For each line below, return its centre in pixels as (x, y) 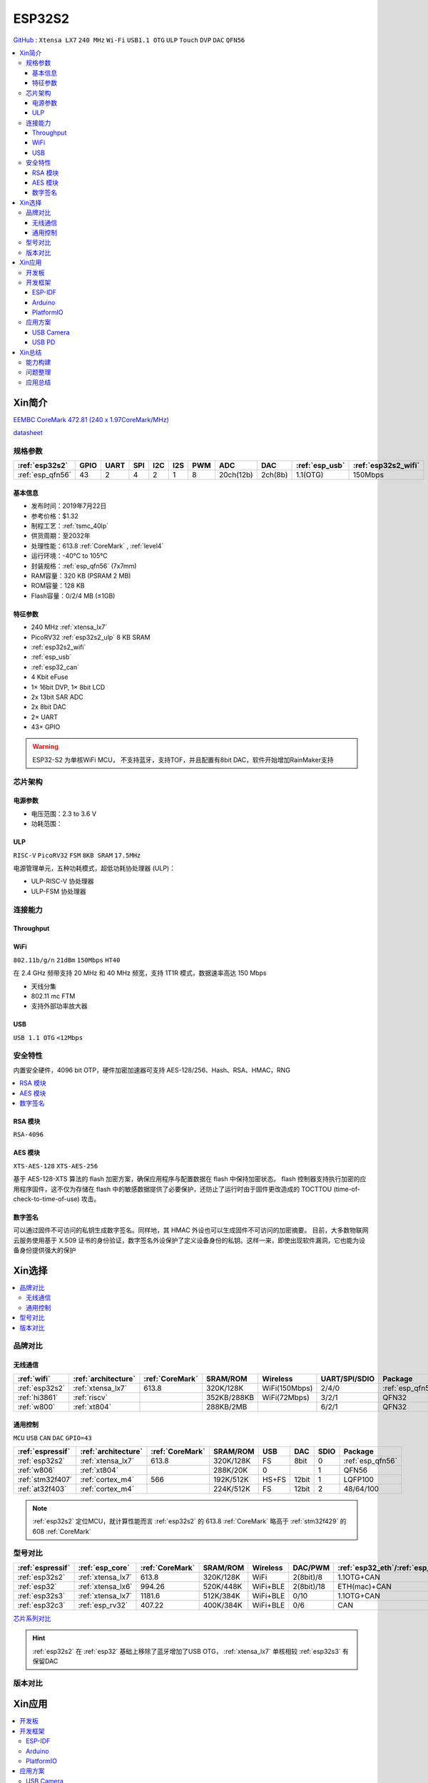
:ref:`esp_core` (104, 1568)
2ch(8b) (274, 475)
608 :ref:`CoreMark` (62, 1531)
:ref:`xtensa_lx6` (105, 1586)
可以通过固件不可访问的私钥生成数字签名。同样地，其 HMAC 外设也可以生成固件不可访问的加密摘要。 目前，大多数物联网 (191, 1230)
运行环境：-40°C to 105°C (69, 556)
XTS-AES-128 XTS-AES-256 (56, 1166)
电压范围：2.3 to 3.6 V (63, 814)
